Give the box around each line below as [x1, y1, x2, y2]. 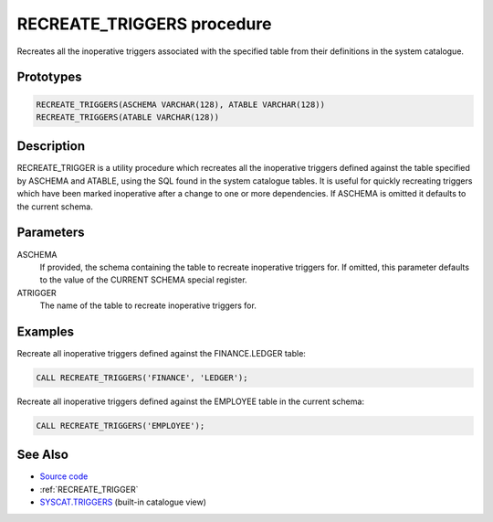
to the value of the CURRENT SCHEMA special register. [39, 274, 247, 285]
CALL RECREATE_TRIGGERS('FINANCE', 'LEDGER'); [36, 372, 248, 383]
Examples [16, 324, 75, 339]
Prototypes [16, 69, 82, 85]
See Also [16, 447, 68, 463]
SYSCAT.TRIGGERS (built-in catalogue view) [39, 496, 207, 507]
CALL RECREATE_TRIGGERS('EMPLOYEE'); [36, 421, 205, 431]
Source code [39, 471, 89, 482]
